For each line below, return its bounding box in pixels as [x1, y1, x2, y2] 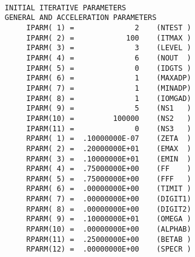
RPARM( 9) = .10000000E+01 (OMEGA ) [26, 215, 191, 224]
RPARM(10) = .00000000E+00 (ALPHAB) [26, 225, 191, 234]
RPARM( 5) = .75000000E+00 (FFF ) [26, 174, 191, 183]
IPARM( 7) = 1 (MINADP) [26, 83, 191, 93]
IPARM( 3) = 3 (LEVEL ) [26, 44, 191, 53]
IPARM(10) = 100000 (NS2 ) [26, 114, 191, 123]
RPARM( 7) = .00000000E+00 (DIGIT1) [26, 195, 191, 204]
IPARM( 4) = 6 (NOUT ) [26, 53, 191, 62]
